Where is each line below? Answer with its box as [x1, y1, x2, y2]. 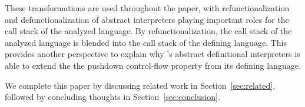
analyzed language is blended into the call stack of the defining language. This [5, 36, 287, 48]
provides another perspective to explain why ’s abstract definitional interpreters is [5, 48, 300, 60]
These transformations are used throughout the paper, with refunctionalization [5, 2, 290, 14]
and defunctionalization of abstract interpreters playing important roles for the [5, 13, 289, 25]
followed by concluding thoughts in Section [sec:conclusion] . [5, 91, 220, 103]
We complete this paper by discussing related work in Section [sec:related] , [5, 79, 276, 91]
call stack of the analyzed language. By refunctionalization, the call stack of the [5, 25, 292, 37]
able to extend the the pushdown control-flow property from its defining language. [5, 59, 301, 71]
